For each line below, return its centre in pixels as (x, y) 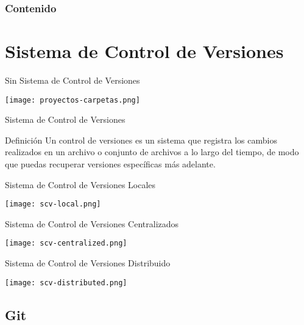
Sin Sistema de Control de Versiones (72, 80)
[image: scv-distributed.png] (66, 283)
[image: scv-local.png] (53, 204)
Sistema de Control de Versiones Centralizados (92, 223)
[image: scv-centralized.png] (66, 243)
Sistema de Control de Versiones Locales (80, 184)
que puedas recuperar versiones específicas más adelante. (110, 164)
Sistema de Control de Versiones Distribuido (88, 263)
